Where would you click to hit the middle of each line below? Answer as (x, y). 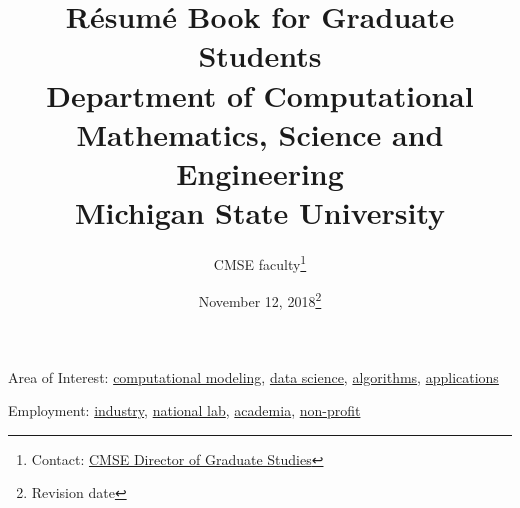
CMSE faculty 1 (260, 262)
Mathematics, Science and (260, 133)
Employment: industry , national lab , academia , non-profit (184, 410)
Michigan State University (260, 212)
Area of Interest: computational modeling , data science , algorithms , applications (253, 376)
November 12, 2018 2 (260, 299)
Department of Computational (260, 94)
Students (260, 55)
